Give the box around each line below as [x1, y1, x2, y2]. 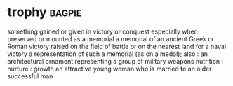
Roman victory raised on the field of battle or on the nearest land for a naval [7, 42, 227, 50]
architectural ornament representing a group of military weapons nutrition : [7, 57, 224, 65]
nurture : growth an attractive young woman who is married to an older [7, 64, 212, 73]
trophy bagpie [7, 4, 82, 20]
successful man [7, 71, 53, 80]
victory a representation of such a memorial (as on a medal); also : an [7, 50, 208, 58]
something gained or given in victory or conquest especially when [7, 27, 199, 36]
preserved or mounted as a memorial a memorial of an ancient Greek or [7, 34, 215, 43]
